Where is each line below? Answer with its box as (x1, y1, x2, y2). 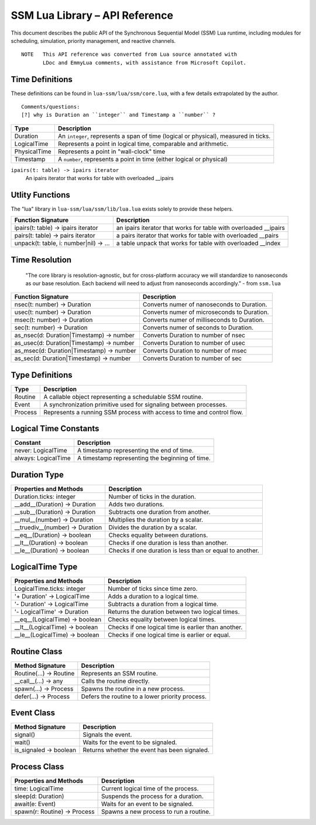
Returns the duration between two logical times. (108, 608, 240, 616)
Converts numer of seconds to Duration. (142, 323, 254, 332)
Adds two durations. (108, 500, 164, 508)
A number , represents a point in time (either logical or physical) (57, 155, 228, 163)
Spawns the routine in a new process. (81, 684, 185, 692)
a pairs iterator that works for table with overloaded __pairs (116, 232, 279, 240)
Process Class (11, 762, 64, 772)
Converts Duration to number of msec (142, 347, 247, 355)
